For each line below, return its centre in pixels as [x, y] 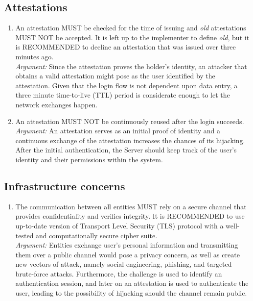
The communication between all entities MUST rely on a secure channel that [131, 206]
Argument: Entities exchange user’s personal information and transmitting [127, 245]
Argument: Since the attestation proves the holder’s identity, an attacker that [131, 66]
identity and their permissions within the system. [89, 159]
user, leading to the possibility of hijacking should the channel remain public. [131, 293]
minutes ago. [34, 56]
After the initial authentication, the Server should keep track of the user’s [126, 150]
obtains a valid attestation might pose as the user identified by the [115, 76]
